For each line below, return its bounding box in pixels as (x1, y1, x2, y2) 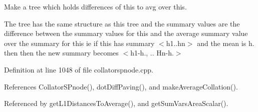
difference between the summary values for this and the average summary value (4, 28, 248, 38)
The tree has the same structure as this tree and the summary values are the (4, 18, 240, 28)
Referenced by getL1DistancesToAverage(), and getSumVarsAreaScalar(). (4, 98, 228, 108)
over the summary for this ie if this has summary (4, 37, 155, 48)
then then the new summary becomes (4, 47, 119, 58)
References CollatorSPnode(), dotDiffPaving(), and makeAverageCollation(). (4, 81, 238, 91)
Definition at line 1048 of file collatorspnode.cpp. (4, 64, 153, 74)
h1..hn (166, 37, 185, 48)
